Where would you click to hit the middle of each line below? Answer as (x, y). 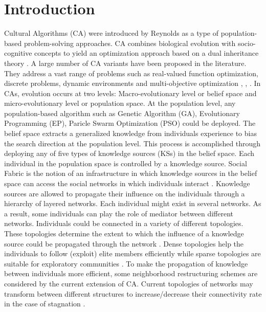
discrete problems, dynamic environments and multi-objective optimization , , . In (132, 83)
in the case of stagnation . (45, 304)
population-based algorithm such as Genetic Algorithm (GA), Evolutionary (122, 113)
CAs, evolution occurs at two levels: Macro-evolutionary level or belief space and (130, 93)
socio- (247, 43)
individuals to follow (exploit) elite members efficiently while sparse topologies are (132, 253)
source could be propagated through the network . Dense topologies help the (124, 243)
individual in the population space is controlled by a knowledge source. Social (126, 163)
